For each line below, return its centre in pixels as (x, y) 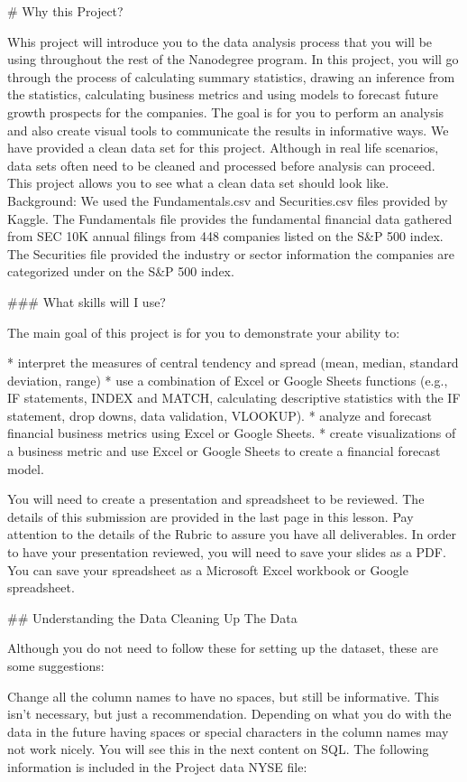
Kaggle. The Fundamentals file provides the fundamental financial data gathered (230, 218)
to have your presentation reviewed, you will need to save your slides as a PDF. (227, 552)
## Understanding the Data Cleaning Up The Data (152, 617)
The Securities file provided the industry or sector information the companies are (231, 253)
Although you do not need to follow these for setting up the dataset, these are (223, 648)
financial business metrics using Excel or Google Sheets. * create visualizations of (232, 433)
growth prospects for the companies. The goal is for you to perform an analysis (226, 112)
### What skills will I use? (87, 301)
